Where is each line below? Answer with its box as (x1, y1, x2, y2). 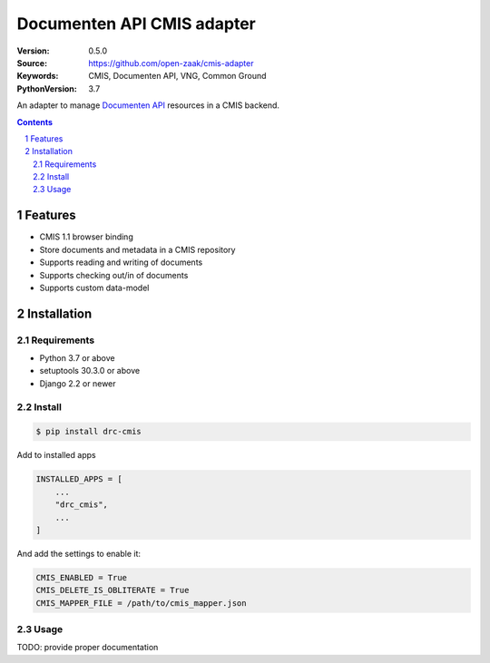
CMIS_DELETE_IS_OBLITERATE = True (35, 585, 190, 596)
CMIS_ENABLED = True (35, 572, 127, 582)
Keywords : (16, 71, 59, 82)
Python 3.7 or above (39, 353, 115, 364)
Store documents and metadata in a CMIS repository (39, 244, 236, 255)
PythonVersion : (16, 83, 77, 94)
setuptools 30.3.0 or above (39, 366, 141, 376)
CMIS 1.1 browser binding (39, 231, 133, 242)
